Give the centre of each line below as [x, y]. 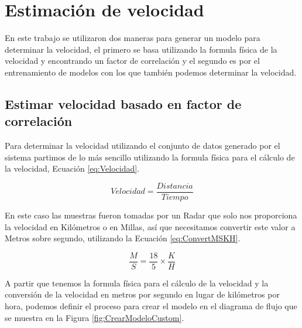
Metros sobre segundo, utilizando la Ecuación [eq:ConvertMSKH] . [123, 238]
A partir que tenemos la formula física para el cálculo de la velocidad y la [137, 283]
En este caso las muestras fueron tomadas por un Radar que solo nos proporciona [151, 215]
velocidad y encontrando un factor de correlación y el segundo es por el [132, 61]
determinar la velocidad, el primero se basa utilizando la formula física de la [141, 49]
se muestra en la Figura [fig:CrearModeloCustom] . [95, 317]
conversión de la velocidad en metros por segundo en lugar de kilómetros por [142, 294]
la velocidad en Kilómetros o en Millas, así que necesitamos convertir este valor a [150, 226]
